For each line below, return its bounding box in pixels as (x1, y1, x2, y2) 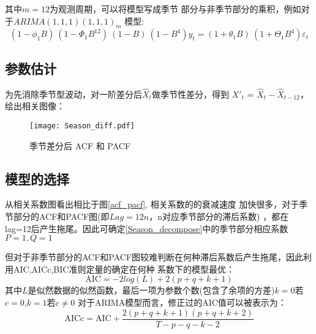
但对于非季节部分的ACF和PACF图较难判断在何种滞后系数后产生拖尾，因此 (5, 251, 304, 263)
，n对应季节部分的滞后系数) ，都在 (149, 210, 289, 223)
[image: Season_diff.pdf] (29, 122, 135, 130)
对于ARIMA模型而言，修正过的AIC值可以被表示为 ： (77, 296, 287, 309)
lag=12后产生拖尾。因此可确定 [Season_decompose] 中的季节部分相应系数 (5, 222, 288, 235)
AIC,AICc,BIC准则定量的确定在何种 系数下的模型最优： (13, 262, 235, 275)
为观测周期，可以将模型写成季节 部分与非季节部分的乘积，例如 (49, 2, 301, 15)
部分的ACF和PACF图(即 (13, 210, 110, 223)
